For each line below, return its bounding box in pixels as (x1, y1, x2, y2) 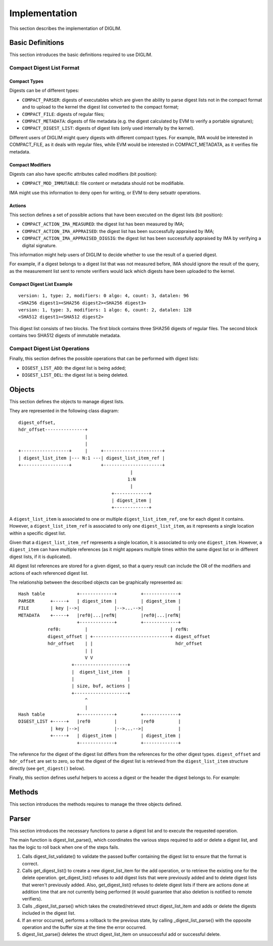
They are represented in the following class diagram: (9, 408, 119, 414)
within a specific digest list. (9, 530, 66, 536)
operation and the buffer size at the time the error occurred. (22, 924, 147, 930)
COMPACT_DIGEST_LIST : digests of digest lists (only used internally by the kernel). (22, 125, 195, 131)
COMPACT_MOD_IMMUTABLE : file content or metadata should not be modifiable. (22, 180, 185, 186)
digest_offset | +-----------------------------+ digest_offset (47, 634, 210, 639)
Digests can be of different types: (9, 88, 79, 94)
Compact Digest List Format (9, 64, 79, 71)
